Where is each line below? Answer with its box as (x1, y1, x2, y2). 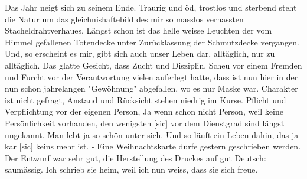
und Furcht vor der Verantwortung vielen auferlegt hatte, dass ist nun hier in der (5, 70, 298, 83)
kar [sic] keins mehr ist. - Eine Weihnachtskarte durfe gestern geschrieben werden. (5, 140, 301, 152)
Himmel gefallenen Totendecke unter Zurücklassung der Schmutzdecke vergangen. (5, 35, 299, 48)
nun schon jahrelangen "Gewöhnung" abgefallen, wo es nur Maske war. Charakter (5, 82, 298, 95)
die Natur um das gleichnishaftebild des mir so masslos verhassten (5, 12, 244, 25)
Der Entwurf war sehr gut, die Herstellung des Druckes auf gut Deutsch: (5, 151, 266, 164)
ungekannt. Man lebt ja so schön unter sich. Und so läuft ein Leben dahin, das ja (5, 128, 299, 141)
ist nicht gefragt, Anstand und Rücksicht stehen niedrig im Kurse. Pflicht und (5, 93, 286, 106)
